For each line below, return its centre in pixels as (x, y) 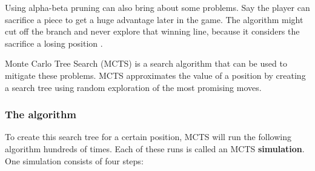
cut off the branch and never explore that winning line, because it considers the (152, 31)
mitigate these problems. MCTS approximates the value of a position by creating (155, 75)
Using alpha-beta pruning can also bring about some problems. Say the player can (157, 7)
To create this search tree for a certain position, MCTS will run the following (148, 137)
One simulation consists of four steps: (74, 160)
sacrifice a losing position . (54, 43)
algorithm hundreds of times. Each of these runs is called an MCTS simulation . (155, 148)
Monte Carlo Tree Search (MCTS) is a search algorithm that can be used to (146, 63)
